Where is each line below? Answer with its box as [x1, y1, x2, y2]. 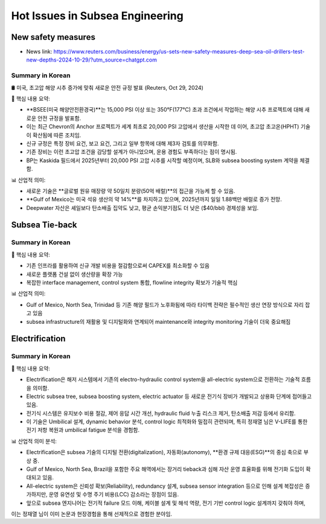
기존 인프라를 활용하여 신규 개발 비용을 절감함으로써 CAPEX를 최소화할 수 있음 [26, 262, 210, 270]
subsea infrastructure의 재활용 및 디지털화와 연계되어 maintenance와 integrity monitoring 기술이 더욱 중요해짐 [26, 318, 291, 325]
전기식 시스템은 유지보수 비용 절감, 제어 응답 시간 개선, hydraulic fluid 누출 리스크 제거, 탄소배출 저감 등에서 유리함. [26, 409, 296, 417]
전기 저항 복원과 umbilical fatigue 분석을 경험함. [26, 426, 140, 434]
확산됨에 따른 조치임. [32, 131, 81, 139]
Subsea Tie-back [11, 220, 77, 230]
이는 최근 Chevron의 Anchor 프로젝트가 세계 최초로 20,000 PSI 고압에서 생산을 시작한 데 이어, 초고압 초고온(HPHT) [26, 123, 299, 130]
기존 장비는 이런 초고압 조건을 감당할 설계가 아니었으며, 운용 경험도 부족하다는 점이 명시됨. [26, 148, 237, 156]
